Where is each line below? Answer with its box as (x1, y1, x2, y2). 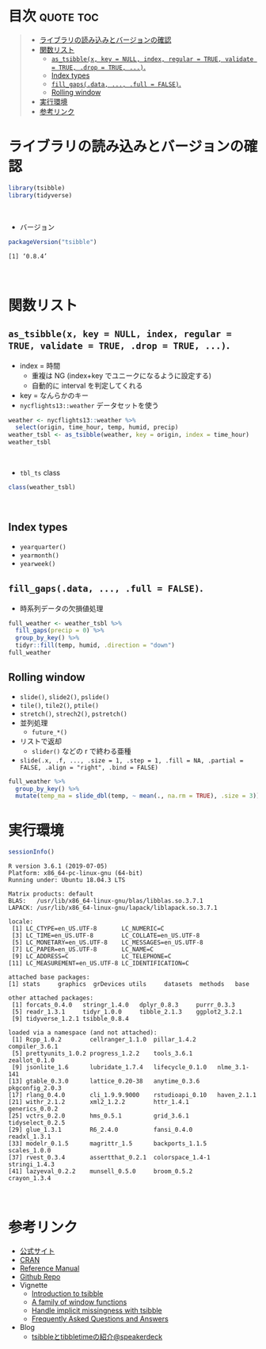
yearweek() (19, 560, 56, 567)
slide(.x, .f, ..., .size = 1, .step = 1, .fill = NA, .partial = (19, 756, 244, 765)
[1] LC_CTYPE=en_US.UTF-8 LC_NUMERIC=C (11, 925, 165, 933)
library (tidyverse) (8, 191, 73, 199)
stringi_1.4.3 (8, 1160, 55, 1169)
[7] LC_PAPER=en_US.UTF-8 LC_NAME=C (11, 946, 154, 953)
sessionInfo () (8, 848, 55, 856)
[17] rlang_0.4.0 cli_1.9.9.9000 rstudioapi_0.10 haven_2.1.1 (8, 1091, 257, 1099)
